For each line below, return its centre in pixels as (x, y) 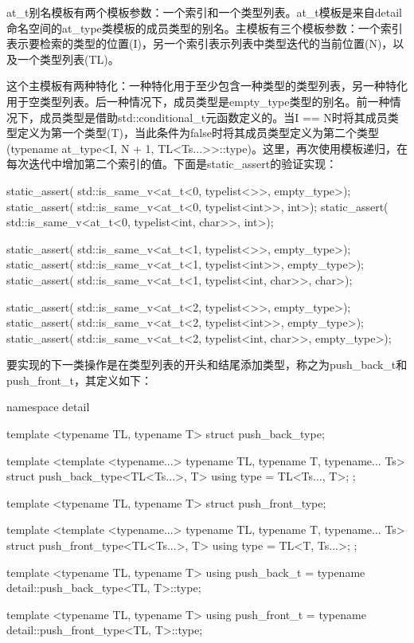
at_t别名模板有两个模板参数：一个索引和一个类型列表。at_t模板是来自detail (205, 12)
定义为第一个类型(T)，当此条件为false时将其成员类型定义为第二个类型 (198, 133)
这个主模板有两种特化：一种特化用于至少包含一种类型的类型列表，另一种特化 (207, 86)
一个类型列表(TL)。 (68, 59)
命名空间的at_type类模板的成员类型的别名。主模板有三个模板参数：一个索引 (205, 27)
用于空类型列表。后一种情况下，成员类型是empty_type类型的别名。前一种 (198, 101)
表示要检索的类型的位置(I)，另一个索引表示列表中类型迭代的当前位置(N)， (200, 43)
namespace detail (48, 407)
